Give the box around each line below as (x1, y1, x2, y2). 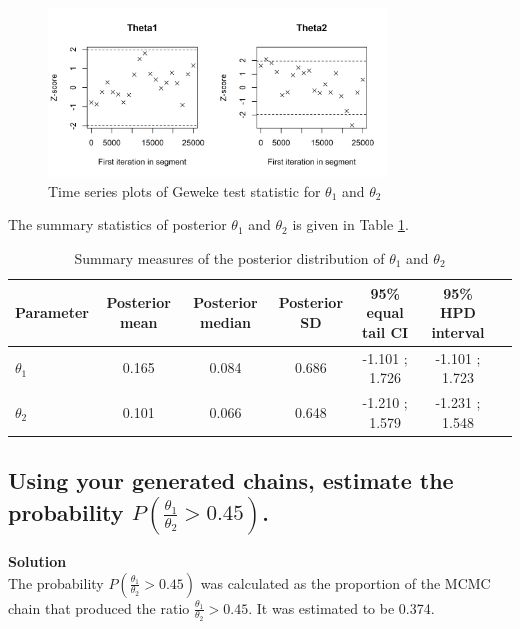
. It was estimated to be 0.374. (248, 597, 435, 618)
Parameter (15, 302, 89, 323)
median (199, 312, 251, 333)
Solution (8, 550, 67, 571)
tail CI (362, 321, 409, 342)
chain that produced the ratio (8, 597, 190, 618)
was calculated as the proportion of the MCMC (200, 572, 491, 593)
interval (431, 321, 485, 342)
